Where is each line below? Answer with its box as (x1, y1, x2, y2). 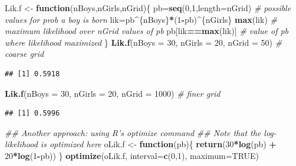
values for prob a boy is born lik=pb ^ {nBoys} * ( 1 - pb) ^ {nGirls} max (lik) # (5, 13, 277, 25)
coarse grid (5, 48, 44, 60)
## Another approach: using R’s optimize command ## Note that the (5, 126, 261, 138)
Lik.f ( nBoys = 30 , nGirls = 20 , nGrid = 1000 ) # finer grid (5, 87, 221, 99)
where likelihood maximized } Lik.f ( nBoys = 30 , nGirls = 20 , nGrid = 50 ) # (5, 36, 282, 48)
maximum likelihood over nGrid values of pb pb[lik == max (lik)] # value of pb (5, 25, 289, 37)
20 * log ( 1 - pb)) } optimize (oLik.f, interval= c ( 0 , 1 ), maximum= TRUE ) (5, 149, 259, 161)
